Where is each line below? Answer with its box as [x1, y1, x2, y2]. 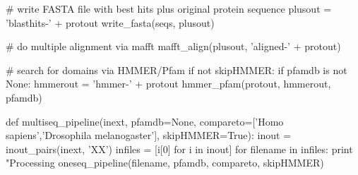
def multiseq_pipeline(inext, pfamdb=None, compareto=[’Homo [6, 114, 284, 128]
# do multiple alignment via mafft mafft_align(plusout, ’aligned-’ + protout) [6, 39, 341, 54]
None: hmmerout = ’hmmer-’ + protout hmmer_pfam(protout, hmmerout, [6, 76, 331, 91]
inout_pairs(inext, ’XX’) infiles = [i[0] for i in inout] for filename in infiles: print [6, 141, 353, 156]
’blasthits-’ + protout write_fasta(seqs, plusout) [6, 15, 215, 30]
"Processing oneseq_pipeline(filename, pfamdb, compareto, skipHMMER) [6, 155, 324, 170]
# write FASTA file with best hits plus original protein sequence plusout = [6, 1, 332, 16]
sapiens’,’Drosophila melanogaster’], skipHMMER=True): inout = [6, 128, 292, 143]
